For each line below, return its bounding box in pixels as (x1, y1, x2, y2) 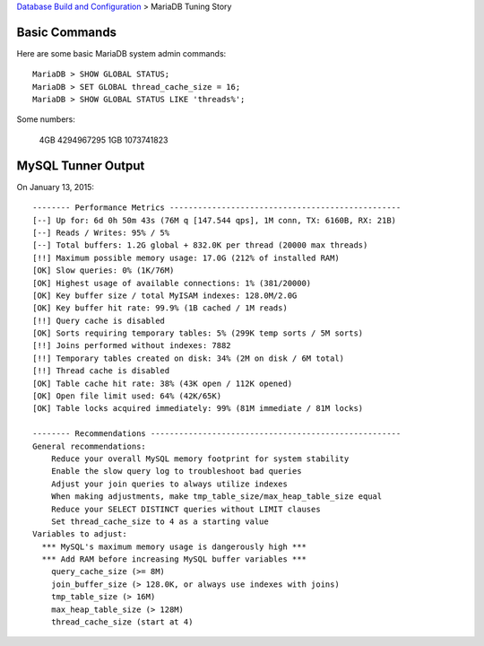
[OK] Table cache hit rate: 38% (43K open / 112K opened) (32, 378, 293, 388)
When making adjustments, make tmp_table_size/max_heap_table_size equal (50, 492, 383, 502)
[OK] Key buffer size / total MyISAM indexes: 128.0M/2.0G (32, 290, 298, 301)
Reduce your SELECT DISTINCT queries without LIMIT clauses (50, 503, 322, 514)
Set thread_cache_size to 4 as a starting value (50, 516, 269, 527)
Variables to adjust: (32, 529, 127, 539)
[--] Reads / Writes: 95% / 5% (32, 227, 170, 238)
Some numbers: (16, 114, 75, 125)
